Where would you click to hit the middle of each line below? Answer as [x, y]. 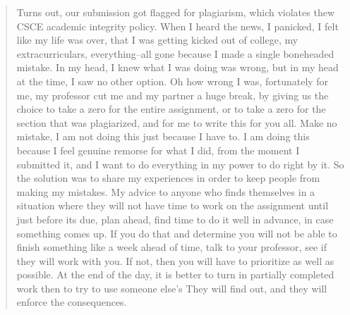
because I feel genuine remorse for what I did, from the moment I [158, 150]
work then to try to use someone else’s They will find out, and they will [172, 288]
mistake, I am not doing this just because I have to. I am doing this [163, 136]
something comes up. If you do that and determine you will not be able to [177, 233]
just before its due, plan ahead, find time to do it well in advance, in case [175, 219]
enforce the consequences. [72, 302]
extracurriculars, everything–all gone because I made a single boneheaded [175, 53]
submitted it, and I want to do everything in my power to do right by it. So [180, 164]
